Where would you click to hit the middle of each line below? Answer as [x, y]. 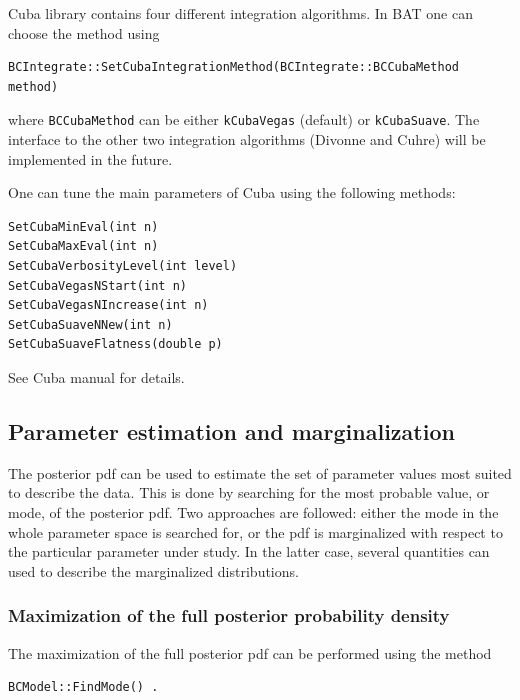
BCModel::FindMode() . [83, 687]
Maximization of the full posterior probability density [229, 615]
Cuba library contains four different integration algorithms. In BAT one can [240, 13]
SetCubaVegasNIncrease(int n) [108, 305]
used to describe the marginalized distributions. [153, 570]
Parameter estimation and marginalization [231, 430]
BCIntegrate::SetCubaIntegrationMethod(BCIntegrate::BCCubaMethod [234, 67]
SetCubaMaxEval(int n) [83, 246]
